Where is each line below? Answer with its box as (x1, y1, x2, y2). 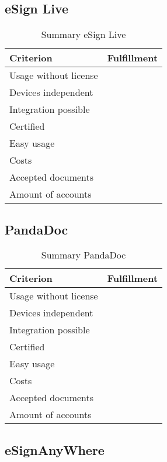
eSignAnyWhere (5, 440, 105, 458)
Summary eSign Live (41, 27, 126, 42)
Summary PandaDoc (41, 248, 126, 262)
